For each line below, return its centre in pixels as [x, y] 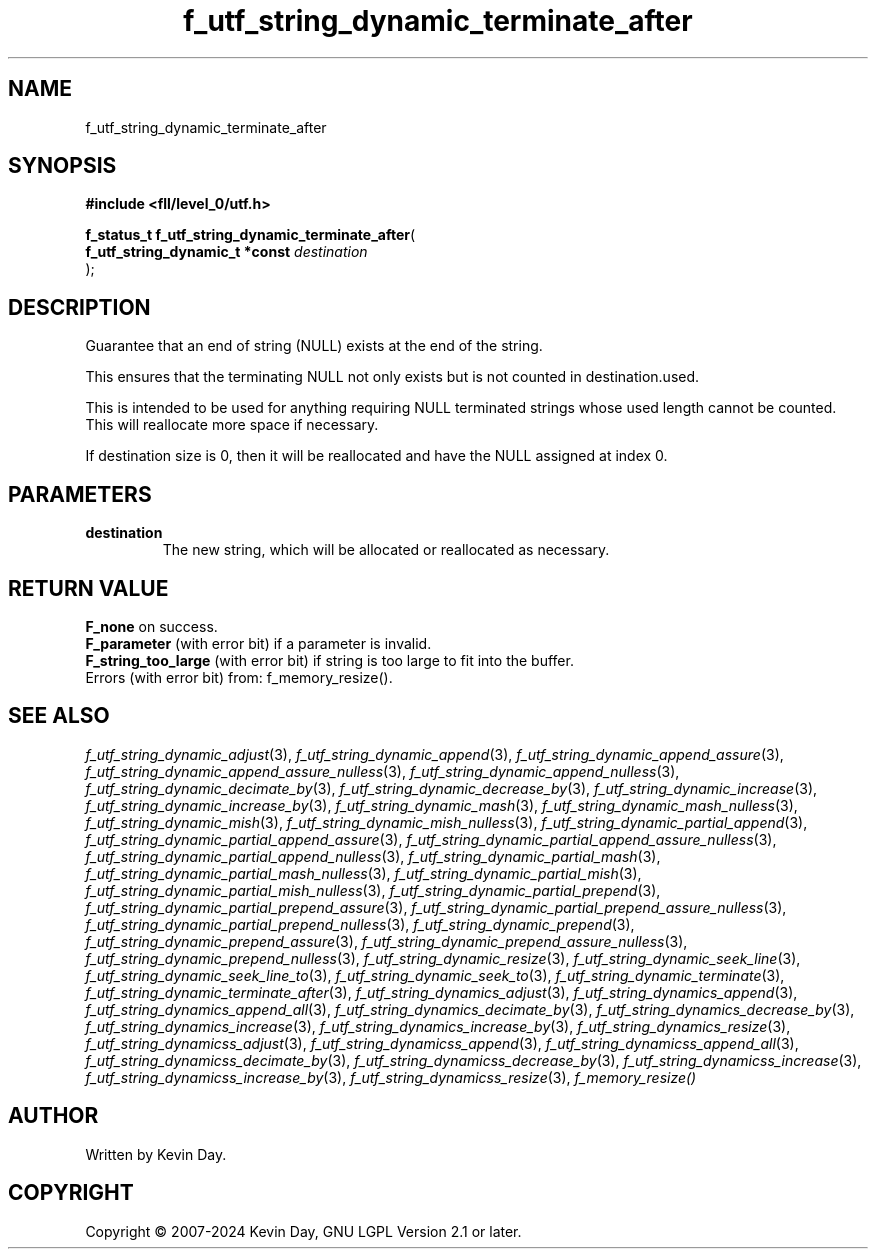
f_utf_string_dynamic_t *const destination [226, 252]
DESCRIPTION [79, 307]
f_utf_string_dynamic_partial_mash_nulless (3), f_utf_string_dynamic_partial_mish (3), [363, 873]
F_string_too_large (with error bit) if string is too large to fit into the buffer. [329, 660]
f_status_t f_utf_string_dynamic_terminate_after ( [250, 235]
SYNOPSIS [62, 166]
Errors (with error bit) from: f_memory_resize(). [239, 677]
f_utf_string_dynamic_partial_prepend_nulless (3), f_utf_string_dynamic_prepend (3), [360, 924]
